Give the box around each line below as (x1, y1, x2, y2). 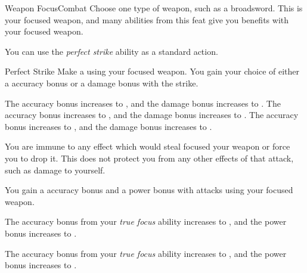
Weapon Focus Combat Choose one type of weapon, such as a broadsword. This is (5, 2, 303, 14)
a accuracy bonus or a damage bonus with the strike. (5, 76, 199, 89)
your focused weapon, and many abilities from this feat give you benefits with (5, 13, 289, 26)
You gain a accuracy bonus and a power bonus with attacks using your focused (5, 184, 293, 196)
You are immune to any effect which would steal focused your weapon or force (5, 140, 290, 153)
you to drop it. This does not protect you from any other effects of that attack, (5, 151, 294, 164)
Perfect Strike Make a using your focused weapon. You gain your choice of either (5, 65, 300, 77)
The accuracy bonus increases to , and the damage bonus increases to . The (5, 97, 281, 109)
